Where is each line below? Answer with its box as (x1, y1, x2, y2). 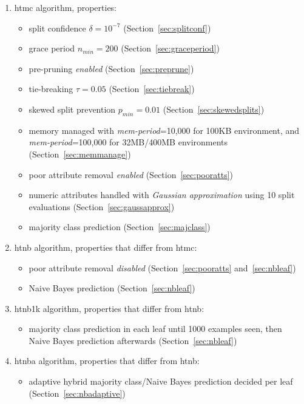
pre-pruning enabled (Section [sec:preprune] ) (29, 62, 194, 75)
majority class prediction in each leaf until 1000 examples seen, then (29, 322, 282, 335)
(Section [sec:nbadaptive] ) (29, 386, 126, 399)
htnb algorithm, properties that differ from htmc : (14, 240, 197, 253)
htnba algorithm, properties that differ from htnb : (14, 354, 200, 367)
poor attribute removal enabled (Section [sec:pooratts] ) (29, 168, 233, 180)
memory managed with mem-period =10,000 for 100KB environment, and (29, 124, 300, 136)
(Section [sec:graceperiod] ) (121, 42, 220, 55)
